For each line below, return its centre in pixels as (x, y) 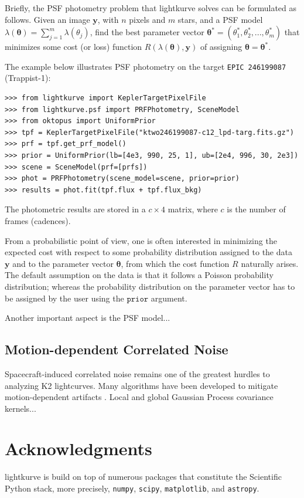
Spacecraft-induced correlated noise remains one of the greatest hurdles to (137, 373)
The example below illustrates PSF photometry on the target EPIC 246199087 (146, 66)
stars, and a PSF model (220, 19)
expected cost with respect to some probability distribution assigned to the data (148, 252)
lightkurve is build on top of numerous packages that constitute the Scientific (143, 477)
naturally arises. (270, 263)
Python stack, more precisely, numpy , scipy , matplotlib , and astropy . (132, 488)
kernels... (21, 408)
